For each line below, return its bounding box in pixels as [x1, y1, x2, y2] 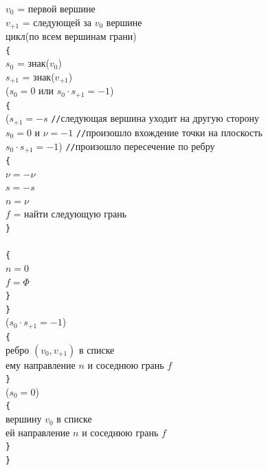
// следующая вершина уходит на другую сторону [51, 111, 260, 125]
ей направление [5, 425, 70, 439]
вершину [5, 412, 42, 426]
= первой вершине [17, 1, 96, 15]
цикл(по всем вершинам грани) [5, 29, 137, 43]
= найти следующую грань [13, 206, 127, 221]
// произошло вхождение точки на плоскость [76, 125, 263, 139]
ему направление [5, 357, 76, 372]
